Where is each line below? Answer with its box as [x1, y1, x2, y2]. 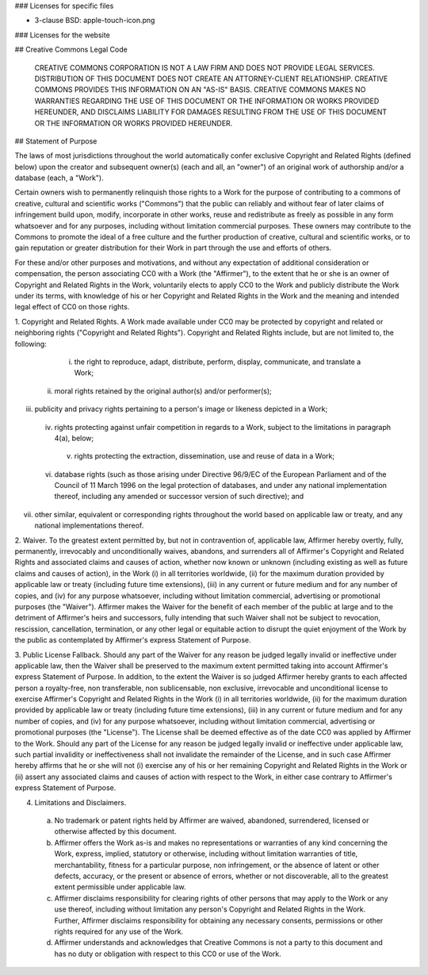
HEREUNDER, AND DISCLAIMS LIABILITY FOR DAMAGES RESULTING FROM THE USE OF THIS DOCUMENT [34, 107, 388, 117]
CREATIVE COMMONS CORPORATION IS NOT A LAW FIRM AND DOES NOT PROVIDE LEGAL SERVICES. [34, 63, 376, 72]
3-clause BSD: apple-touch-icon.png [34, 16, 155, 25]
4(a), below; [54, 433, 94, 443]
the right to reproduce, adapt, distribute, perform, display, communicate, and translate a [74, 357, 361, 367]
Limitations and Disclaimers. [34, 797, 127, 807]
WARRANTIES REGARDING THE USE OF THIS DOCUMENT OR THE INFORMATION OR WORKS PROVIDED [34, 96, 380, 106]
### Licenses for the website [14, 30, 110, 40]
